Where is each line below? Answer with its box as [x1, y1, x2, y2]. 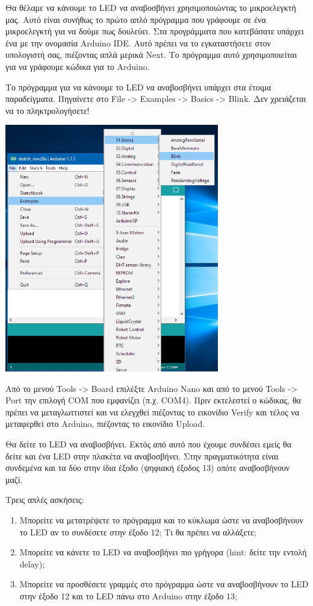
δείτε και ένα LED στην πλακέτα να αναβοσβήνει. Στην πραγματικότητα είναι [5, 449, 279, 462]
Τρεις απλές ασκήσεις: [5, 493, 84, 506]
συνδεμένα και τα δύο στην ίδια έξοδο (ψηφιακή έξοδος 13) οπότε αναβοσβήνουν [5, 461, 290, 474]
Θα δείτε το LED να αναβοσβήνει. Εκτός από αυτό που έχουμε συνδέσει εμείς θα [5, 438, 292, 450]
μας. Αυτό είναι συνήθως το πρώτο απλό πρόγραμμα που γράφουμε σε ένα [5, 13, 266, 25]
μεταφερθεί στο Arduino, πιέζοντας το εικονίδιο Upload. [5, 417, 205, 430]
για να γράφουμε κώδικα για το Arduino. [5, 60, 150, 72]
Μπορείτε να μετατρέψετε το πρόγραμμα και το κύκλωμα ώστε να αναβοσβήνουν [19, 514, 303, 526]
